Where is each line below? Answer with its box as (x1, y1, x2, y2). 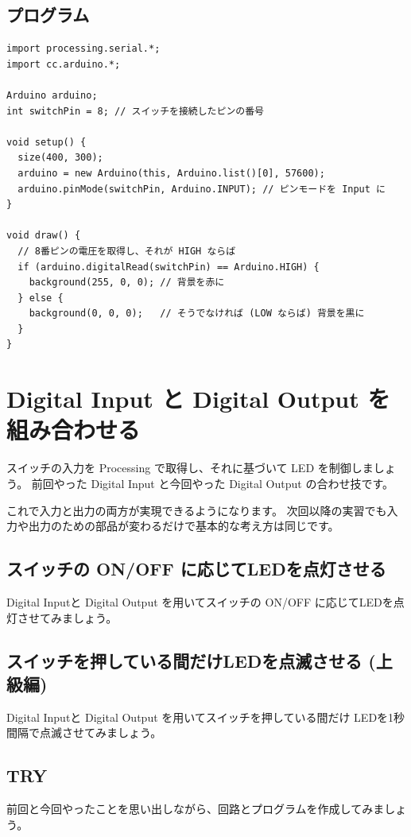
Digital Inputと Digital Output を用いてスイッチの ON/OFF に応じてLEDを (6, 593, 394, 610)
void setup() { (6, 136, 87, 148)
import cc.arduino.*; (6, 58, 121, 70)
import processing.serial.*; (6, 43, 161, 55)
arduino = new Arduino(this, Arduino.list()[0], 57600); (17, 167, 325, 179)
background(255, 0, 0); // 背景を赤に (29, 277, 225, 289)
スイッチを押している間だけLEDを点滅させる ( (6, 648, 376, 672)
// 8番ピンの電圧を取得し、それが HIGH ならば (17, 245, 236, 257)
